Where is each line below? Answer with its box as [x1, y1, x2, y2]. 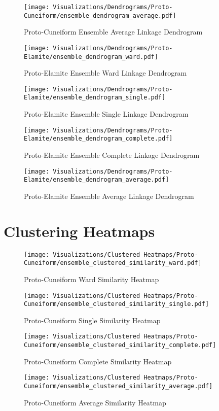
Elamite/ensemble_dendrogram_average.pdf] [24, 176, 169, 184]
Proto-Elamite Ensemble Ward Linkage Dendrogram [24, 67, 187, 78]
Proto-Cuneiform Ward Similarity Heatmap [24, 273, 159, 284]
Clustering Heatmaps [4, 220, 155, 241]
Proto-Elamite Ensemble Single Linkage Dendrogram [24, 109, 189, 119]
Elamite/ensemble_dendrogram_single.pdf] [24, 94, 166, 101]
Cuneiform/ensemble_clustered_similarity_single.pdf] [24, 300, 209, 308]
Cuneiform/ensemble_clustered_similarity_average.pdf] [24, 383, 213, 390]
